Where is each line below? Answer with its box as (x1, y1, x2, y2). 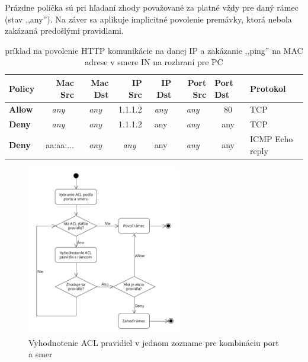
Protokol (250, 82, 286, 94)
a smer (28, 348, 53, 360)
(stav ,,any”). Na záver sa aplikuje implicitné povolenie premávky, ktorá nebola (5, 12, 292, 25)
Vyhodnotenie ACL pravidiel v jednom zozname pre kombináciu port (28, 336, 279, 348)
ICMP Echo (250, 133, 293, 145)
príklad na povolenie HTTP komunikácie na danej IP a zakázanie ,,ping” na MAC (5, 44, 303, 56)
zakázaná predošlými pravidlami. (5, 24, 124, 37)
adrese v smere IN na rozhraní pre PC (85, 56, 223, 68)
